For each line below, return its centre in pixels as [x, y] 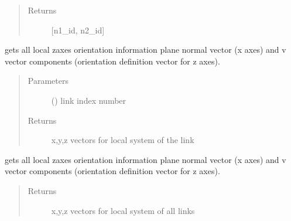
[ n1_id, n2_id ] [78, 30]
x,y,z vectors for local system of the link [123, 140]
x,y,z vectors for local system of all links [123, 210]
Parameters [48, 81]
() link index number [89, 100]
